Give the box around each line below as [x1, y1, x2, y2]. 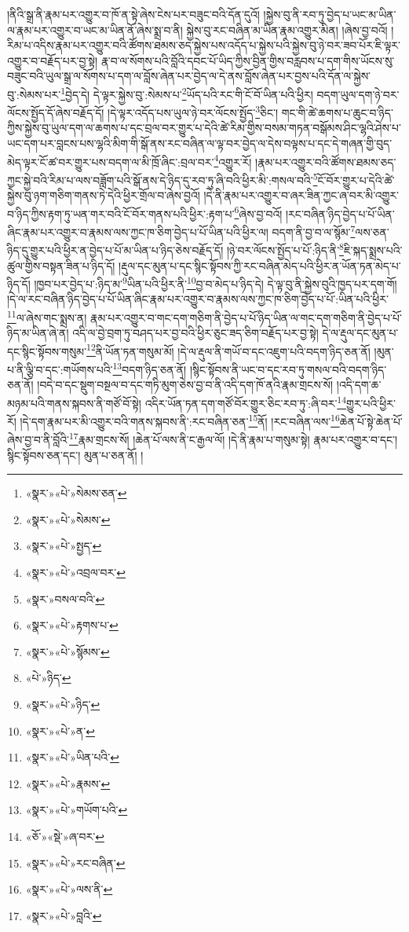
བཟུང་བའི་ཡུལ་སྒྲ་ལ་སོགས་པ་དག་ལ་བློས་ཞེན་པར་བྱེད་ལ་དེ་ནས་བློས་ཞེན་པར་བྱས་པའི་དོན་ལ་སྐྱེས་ [7, 68, 371, 84]
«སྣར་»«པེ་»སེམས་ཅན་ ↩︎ [25, 485, 127, 501]
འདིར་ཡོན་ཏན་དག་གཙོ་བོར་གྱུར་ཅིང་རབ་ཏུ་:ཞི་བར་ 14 [144, 392, 347, 411]
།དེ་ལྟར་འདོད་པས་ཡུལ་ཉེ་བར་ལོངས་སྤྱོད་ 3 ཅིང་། [108, 102, 279, 120]
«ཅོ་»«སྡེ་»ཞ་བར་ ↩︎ [25, 827, 104, 844]
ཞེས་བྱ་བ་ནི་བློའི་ [7, 431, 70, 448]
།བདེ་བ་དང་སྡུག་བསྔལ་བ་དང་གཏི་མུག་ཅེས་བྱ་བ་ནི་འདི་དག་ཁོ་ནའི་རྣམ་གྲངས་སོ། [37, 376, 334, 393]
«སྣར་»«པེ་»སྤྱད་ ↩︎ [25, 538, 102, 554]
